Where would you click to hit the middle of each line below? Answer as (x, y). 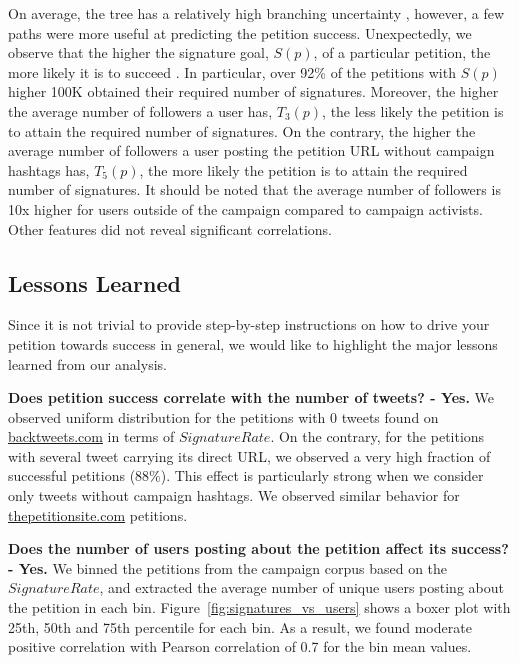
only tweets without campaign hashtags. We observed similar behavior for (234, 495)
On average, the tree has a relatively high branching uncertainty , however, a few (256, 13)
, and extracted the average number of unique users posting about (301, 587)
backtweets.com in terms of (91, 436)
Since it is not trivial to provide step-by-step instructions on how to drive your (249, 324)
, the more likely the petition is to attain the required (303, 169)
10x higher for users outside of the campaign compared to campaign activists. (245, 208)
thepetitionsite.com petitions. (98, 514)
